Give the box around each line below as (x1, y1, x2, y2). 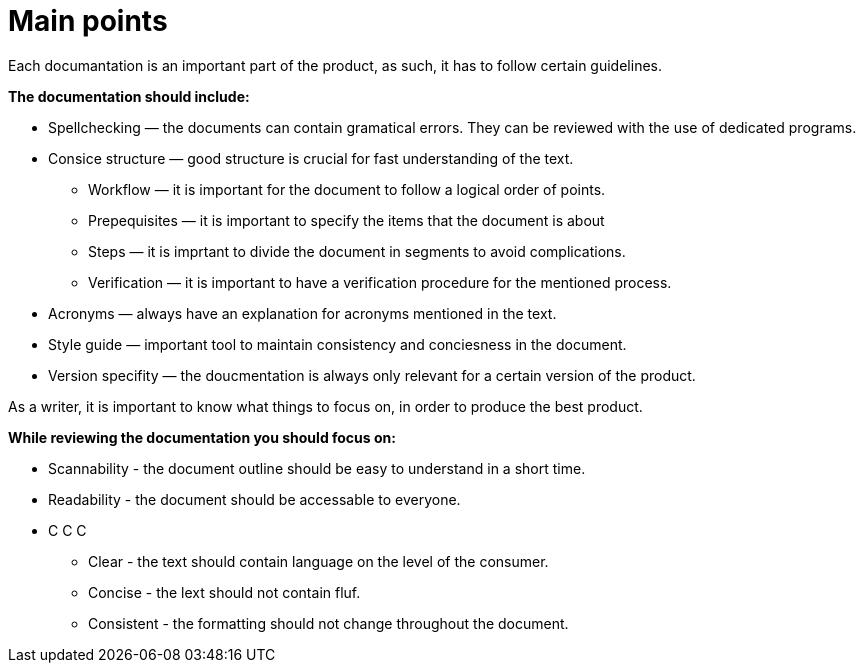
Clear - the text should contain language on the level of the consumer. (88, 552, 549, 570)
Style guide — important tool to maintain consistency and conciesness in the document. (48, 335, 627, 353)
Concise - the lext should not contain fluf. (88, 583, 361, 601)
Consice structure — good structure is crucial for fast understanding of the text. (48, 149, 574, 167)
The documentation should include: (8, 87, 250, 105)
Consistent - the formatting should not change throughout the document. (88, 614, 569, 632)
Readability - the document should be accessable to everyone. (48, 490, 461, 508)
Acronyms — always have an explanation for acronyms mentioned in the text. (48, 304, 557, 322)
